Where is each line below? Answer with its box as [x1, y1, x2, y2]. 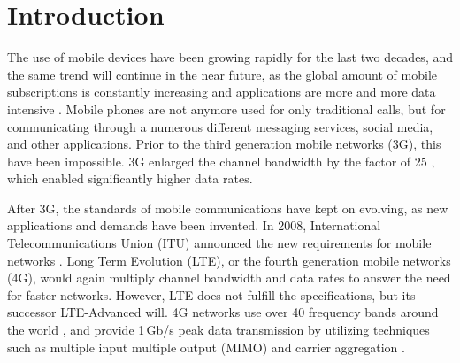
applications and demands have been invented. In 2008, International [7, 216, 381, 235]
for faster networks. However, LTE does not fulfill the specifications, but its [7, 285, 416, 304]
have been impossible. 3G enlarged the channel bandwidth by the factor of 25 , [7, 151, 435, 170]
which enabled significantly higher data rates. [7, 169, 253, 188]
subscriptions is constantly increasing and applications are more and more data [7, 82, 436, 101]
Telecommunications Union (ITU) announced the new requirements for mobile [7, 234, 432, 252]
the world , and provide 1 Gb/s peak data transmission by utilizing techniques [7, 321, 430, 339]
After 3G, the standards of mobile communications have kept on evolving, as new [7, 198, 448, 217]
